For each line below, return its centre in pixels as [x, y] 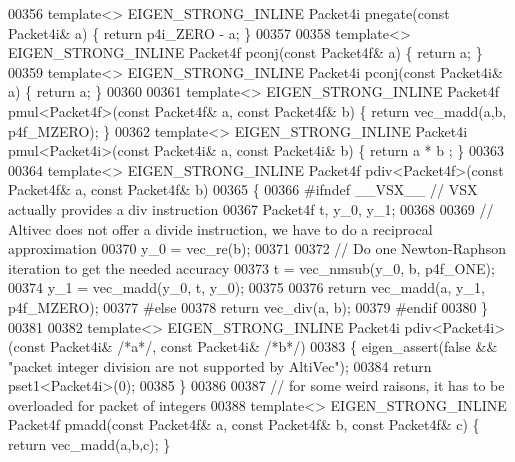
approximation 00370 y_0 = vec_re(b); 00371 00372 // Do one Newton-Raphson [257, 248]
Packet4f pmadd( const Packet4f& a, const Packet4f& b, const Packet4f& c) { [244, 424]
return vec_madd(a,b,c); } [89, 444]
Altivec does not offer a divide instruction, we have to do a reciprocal [220, 228]
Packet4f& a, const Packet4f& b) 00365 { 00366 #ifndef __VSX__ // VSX [243, 189]
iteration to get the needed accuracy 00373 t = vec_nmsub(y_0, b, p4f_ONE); [251, 267]
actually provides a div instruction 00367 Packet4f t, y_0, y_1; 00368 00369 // [251, 208]
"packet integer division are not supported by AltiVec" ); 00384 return [220, 365]
